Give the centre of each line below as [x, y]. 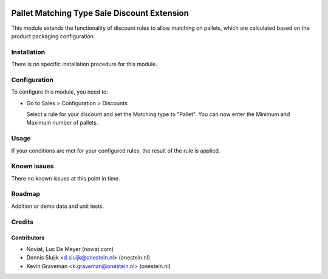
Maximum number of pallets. [62, 123]
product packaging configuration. [53, 36]
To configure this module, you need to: [60, 92]
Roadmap [26, 194]
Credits [22, 222]
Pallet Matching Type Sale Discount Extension [100, 13]
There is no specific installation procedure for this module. [84, 64]
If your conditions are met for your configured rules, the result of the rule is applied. [116, 150]
